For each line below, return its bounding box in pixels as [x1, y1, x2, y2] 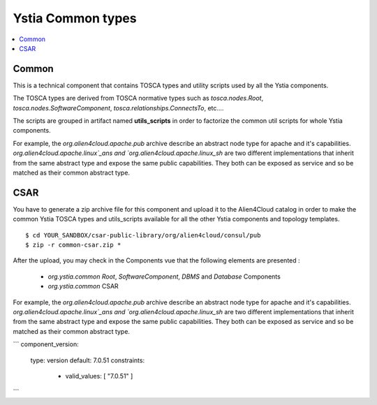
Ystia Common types [13, 10, 137, 26]
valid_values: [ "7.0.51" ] [65, 371, 133, 380]
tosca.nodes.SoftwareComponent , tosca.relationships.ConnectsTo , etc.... [13, 103, 224, 112]
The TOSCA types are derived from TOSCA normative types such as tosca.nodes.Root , [13, 94, 264, 103]
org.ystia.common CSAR [47, 282, 119, 290]
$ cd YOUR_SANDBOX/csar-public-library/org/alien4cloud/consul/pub [25, 231, 261, 239]
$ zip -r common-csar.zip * [25, 241, 121, 249]
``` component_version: [13, 340, 80, 348]
